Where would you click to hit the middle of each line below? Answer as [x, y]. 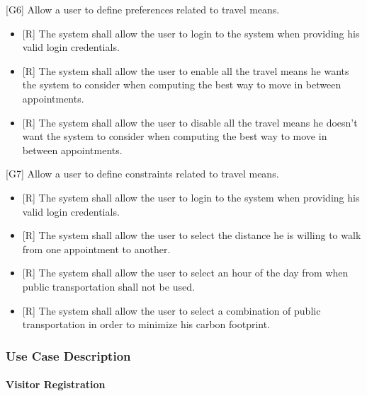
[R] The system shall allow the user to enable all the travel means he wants [186, 70]
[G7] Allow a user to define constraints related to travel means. [142, 174]
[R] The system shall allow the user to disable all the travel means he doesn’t [190, 122]
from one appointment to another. [96, 249]
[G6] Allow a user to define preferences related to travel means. [143, 9]
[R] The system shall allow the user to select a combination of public [171, 310]
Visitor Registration [56, 384]
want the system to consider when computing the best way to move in [175, 136]
